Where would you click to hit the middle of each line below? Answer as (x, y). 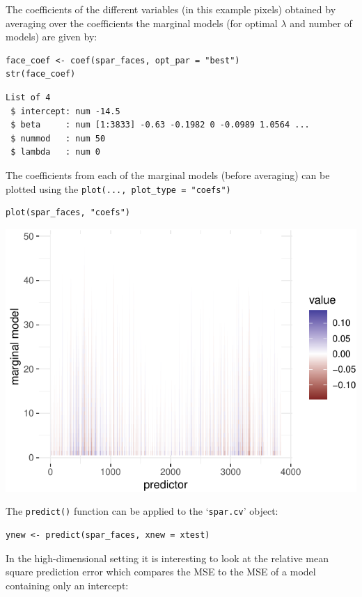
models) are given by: (52, 37)
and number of (321, 23)
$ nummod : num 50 (58, 138)
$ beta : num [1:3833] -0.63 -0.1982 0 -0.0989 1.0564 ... (160, 125)
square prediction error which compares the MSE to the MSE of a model (161, 572)
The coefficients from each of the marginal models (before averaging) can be (168, 175)
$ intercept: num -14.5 (65, 111)
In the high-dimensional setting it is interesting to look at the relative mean (167, 558)
